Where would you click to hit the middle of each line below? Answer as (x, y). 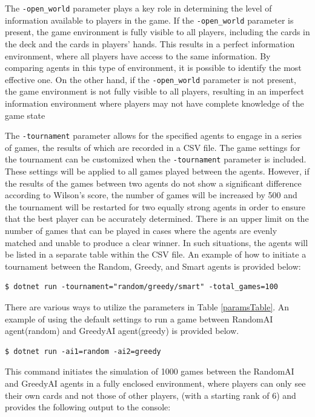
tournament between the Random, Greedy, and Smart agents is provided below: (153, 266)
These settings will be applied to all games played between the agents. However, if (157, 171)
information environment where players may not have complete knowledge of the (154, 103)
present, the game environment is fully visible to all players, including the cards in (157, 32)
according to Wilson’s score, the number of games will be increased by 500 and (151, 195)
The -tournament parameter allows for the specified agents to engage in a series (153, 135)
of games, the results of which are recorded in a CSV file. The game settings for (153, 147)
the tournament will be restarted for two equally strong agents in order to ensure (155, 206)
